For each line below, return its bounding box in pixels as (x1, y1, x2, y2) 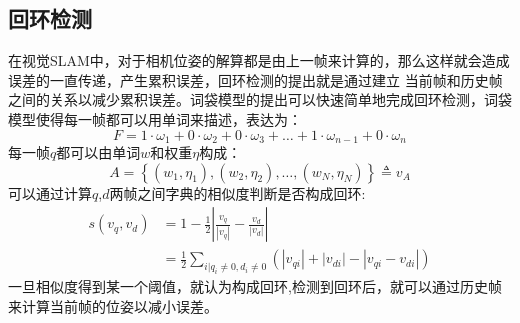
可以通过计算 (8, 182, 92, 203)
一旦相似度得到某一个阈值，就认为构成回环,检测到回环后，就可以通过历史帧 (8, 276, 502, 297)
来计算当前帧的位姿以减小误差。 (8, 295, 218, 316)
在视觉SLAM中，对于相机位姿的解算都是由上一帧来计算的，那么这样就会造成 (8, 50, 510, 71)
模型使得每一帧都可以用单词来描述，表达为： (8, 108, 302, 129)
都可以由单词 (56, 142, 141, 163)
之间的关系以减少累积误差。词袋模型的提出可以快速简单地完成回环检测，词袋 (8, 89, 512, 110)
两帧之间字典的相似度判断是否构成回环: (109, 182, 366, 203)
